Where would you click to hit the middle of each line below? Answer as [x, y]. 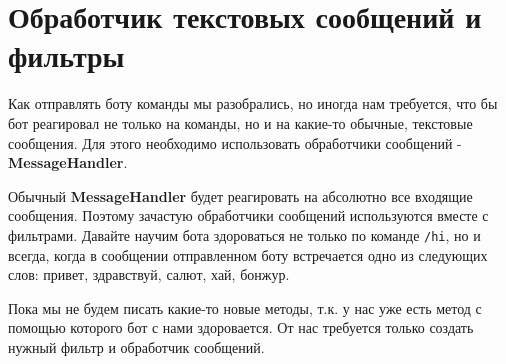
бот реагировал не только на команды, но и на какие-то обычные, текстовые [240, 122]
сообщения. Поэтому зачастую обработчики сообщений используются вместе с [248, 215]
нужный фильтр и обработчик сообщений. [136, 346]
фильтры [66, 55]
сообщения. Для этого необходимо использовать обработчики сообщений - [235, 142]
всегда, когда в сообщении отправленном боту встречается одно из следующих [248, 254]
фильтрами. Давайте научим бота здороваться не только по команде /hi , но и [244, 234]
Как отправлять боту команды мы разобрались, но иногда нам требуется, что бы [253, 103]
